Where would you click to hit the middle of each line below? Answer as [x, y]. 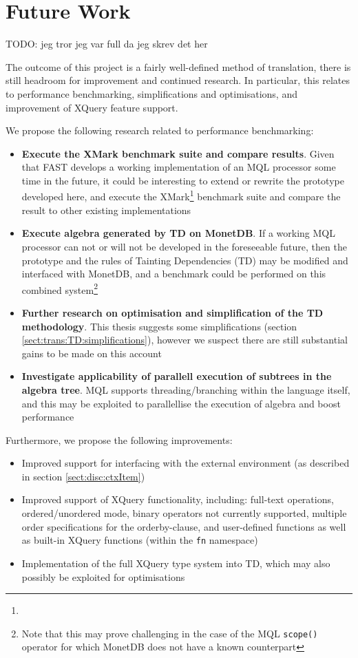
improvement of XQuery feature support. [92, 107]
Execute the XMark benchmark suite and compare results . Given [178, 153]
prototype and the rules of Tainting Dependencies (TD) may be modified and [185, 260]
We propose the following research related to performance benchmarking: [160, 130]
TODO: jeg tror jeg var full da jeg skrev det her [107, 44]
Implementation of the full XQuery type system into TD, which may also [176, 563]
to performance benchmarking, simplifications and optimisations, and [151, 93]
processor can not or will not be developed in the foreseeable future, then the [184, 246]
